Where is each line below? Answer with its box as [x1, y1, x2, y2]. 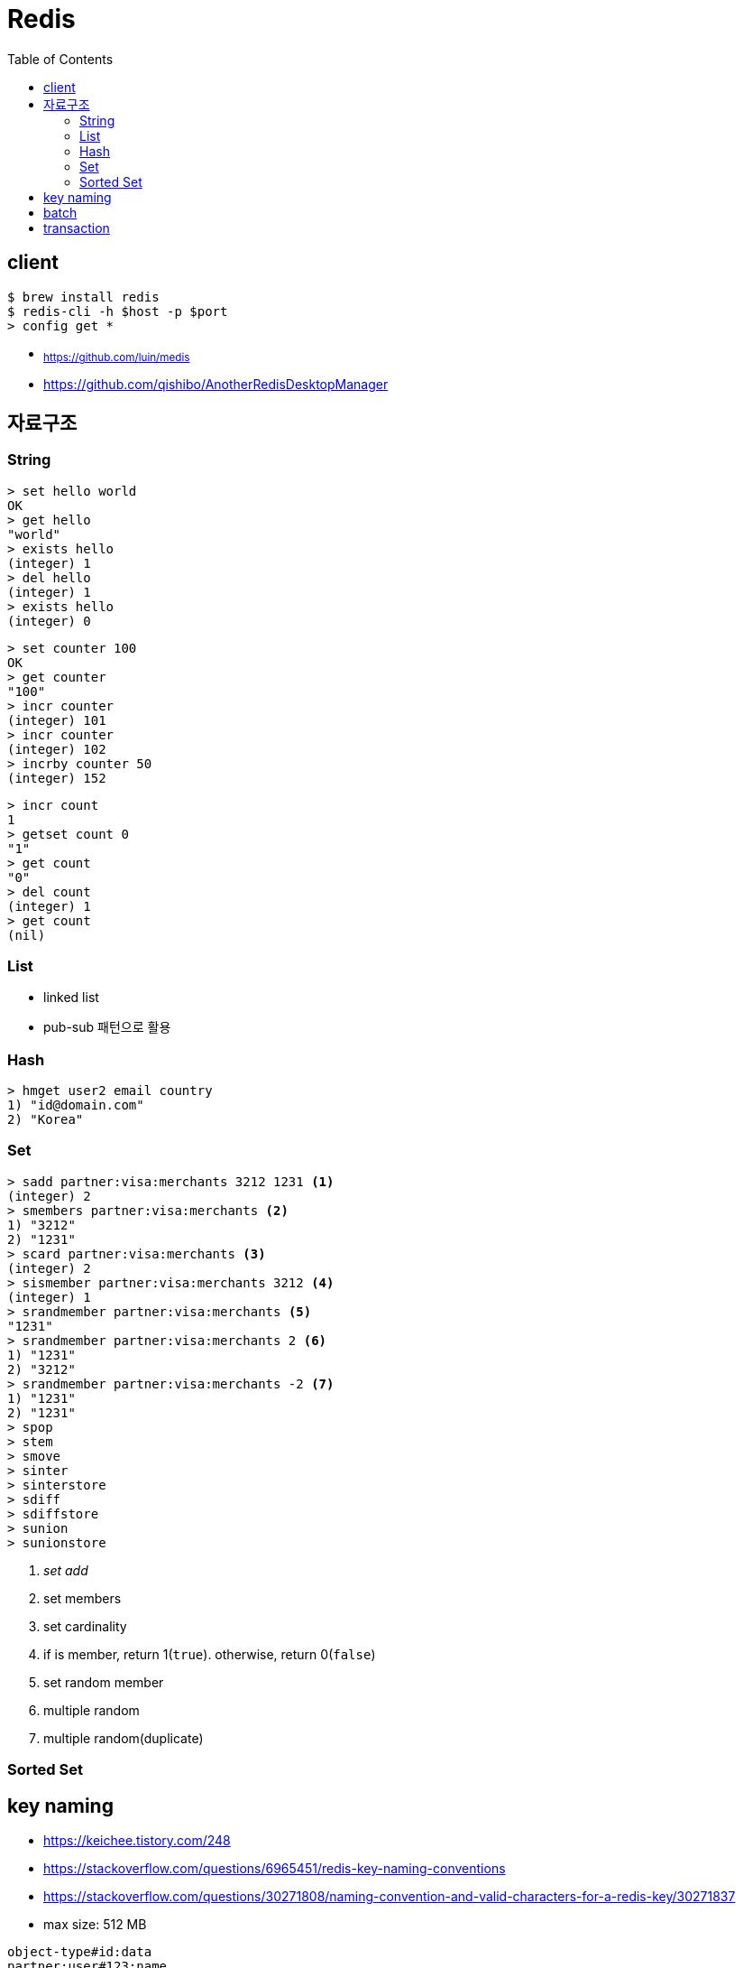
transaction [43, 219, 110, 236]
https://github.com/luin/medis [43, 351, 190, 365]
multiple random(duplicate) [43, 1730, 204, 1746]
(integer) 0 [7, 613, 91, 628]
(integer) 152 [7, 770, 106, 785]
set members [43, 1590, 122, 1606]
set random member [43, 1674, 164, 1690]
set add [43, 1562, 88, 1578]
